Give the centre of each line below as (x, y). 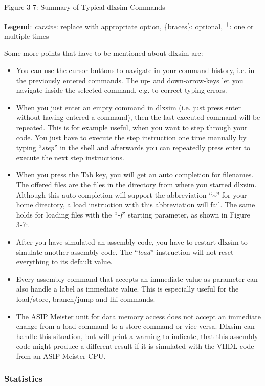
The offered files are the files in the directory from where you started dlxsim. (136, 184)
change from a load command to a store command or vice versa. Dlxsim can (135, 326)
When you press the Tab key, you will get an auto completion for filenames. (135, 174)
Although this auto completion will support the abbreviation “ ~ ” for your (131, 194)
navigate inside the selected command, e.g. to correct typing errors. (122, 90)
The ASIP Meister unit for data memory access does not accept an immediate (138, 316)
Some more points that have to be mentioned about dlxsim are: (104, 53)
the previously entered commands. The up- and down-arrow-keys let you (130, 80)
